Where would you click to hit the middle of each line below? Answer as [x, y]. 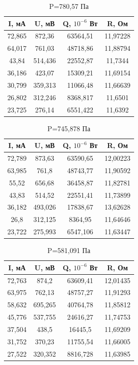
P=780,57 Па [69, 6]
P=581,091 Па [69, 250]
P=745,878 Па [69, 128]
